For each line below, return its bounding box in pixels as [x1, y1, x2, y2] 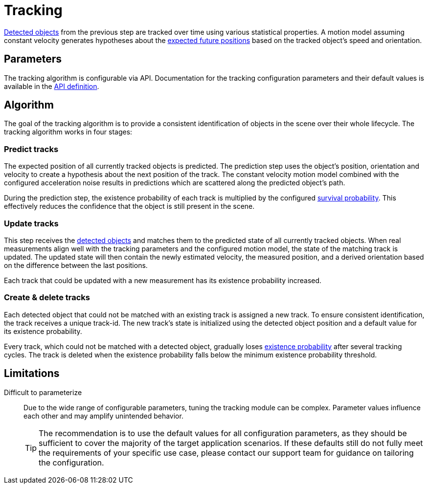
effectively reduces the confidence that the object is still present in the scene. [4, 202, 255, 211]
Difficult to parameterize [4, 388, 82, 397]
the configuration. [39, 457, 104, 467]
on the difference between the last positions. [4, 261, 148, 269]
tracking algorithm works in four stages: [4, 128, 133, 136]
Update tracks [4, 218, 59, 228]
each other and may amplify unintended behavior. [23, 411, 183, 420]
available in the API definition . [4, 82, 99, 90]
